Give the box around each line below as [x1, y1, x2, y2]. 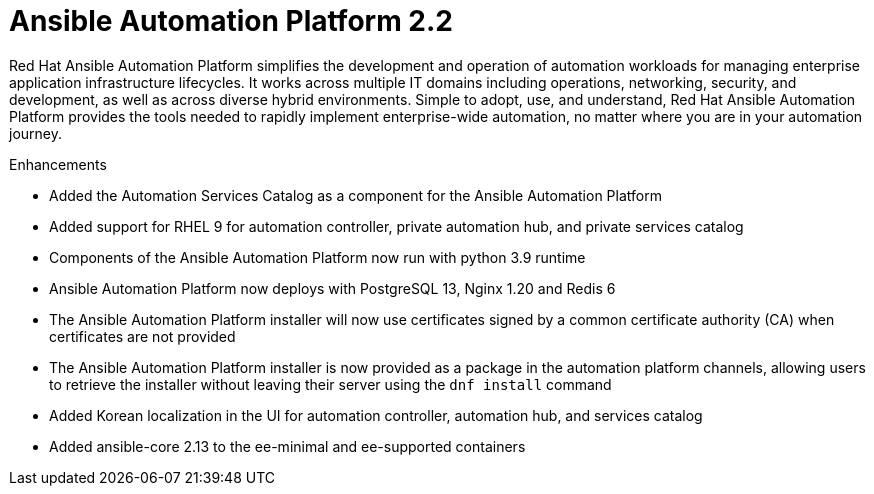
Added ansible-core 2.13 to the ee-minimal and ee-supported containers [49, 437, 526, 455]
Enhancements [9, 155, 107, 173]
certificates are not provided [49, 327, 236, 345]
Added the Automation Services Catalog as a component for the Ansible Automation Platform [49, 186, 662, 204]
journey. [9, 124, 62, 142]
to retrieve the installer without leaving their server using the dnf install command [49, 375, 612, 393]
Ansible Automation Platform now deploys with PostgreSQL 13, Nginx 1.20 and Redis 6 [49, 279, 616, 297]
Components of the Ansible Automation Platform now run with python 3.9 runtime [49, 248, 586, 266]
